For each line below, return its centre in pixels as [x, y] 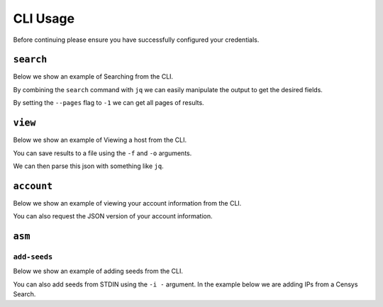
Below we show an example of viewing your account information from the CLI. [127, 203]
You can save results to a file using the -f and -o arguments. [102, 153]
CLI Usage [44, 18]
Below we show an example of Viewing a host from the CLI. [100, 140]
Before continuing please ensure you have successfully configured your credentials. [136, 40]
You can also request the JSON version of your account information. [113, 216]
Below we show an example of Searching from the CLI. [93, 77]
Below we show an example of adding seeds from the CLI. [98, 271]
